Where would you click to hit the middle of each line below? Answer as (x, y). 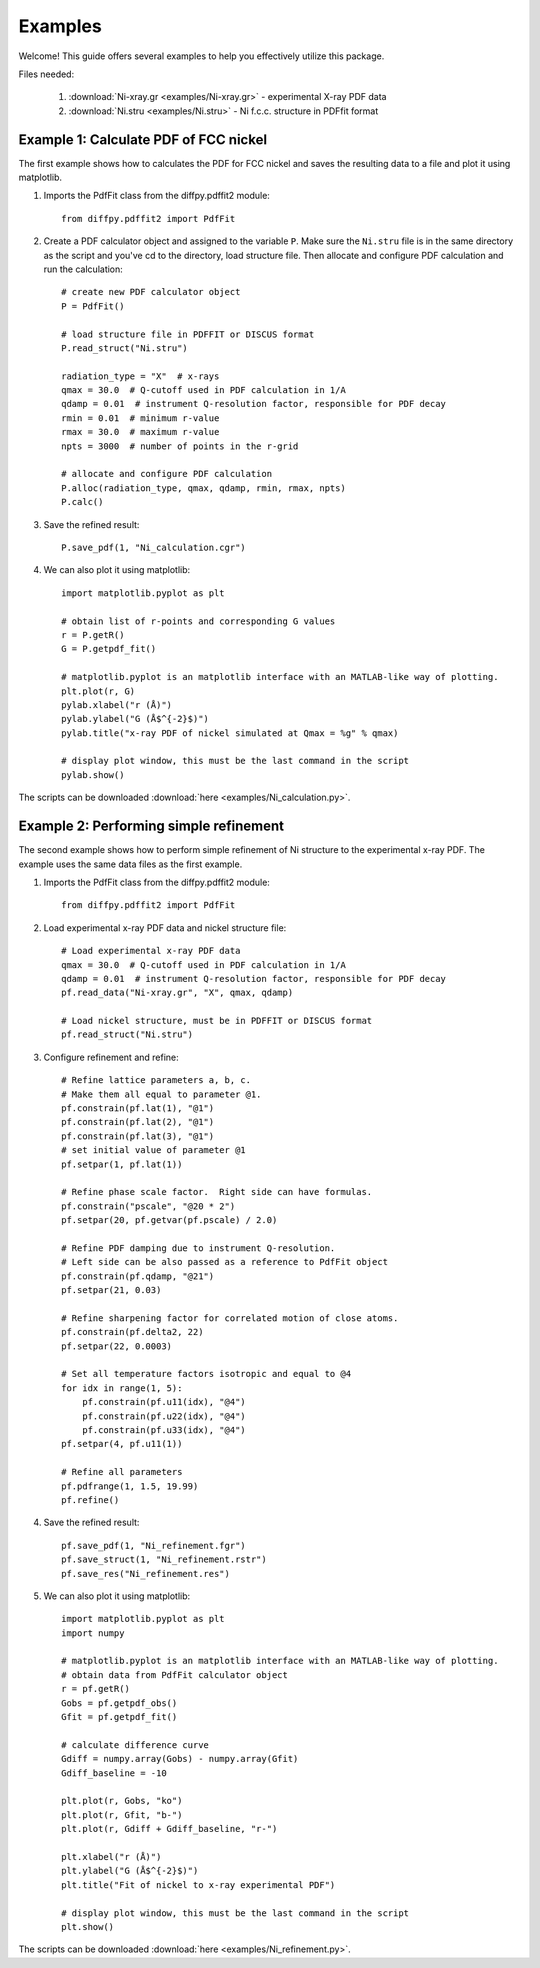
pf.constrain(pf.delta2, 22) (132, 1332)
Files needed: (46, 74)
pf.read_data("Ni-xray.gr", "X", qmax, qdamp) (177, 993)
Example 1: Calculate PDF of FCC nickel (143, 139)
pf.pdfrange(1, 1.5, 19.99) (130, 1486)
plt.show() (88, 1926)
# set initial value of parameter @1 (154, 1150)
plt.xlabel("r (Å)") (111, 1856)
